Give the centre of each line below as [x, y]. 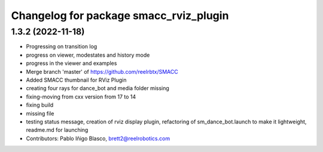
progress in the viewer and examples [71, 63]
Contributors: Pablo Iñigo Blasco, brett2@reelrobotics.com [98, 138]
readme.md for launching [57, 130]
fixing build [40, 105]
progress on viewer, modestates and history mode [88, 55]
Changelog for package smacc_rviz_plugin [120, 15]
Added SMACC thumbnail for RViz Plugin [76, 80]
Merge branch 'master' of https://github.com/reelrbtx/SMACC [102, 72]
